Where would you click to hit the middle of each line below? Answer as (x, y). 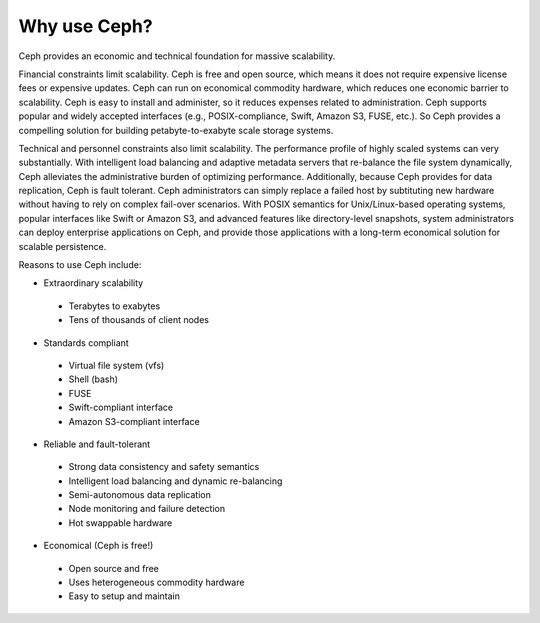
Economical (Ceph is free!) (98, 546)
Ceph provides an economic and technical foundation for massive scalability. (177, 56)
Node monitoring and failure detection (147, 509)
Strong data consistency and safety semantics (164, 467)
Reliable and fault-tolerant (97, 444)
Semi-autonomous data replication (140, 495)
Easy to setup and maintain (124, 596)
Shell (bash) (93, 379)
